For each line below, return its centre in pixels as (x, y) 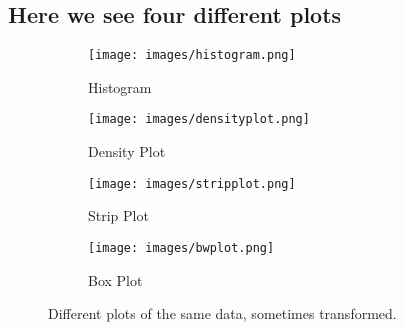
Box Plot (115, 279)
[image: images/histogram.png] (192, 55)
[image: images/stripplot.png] (192, 183)
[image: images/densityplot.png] (199, 119)
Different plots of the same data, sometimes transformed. (222, 313)
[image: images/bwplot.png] (181, 247)
